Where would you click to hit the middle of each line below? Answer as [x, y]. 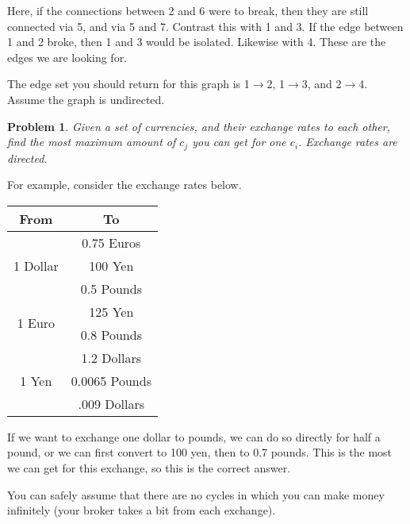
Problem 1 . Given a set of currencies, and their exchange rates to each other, [199, 126]
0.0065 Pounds [111, 380]
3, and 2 [322, 84]
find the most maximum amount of [92, 142]
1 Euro [36, 323]
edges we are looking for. [67, 57]
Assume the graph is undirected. [86, 99]
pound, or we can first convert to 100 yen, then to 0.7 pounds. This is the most [200, 452]
